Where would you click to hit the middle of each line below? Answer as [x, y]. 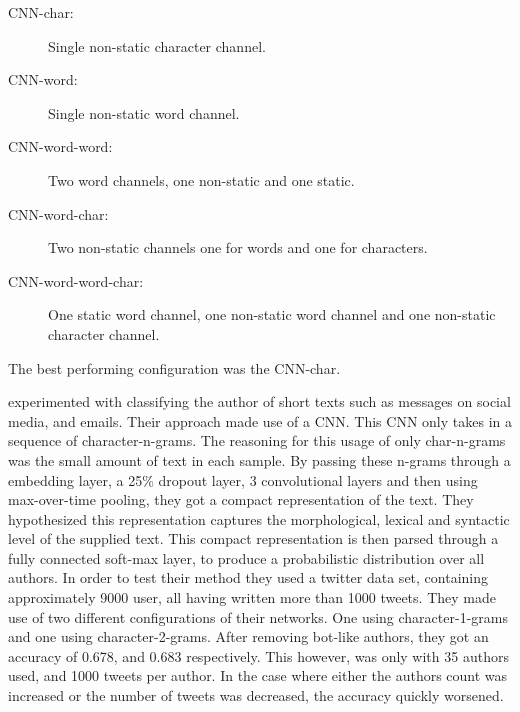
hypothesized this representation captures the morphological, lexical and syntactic [259, 518]
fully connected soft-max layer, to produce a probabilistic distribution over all [246, 557]
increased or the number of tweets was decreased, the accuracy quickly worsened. [256, 695]
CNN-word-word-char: [76, 280]
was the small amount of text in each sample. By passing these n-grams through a [259, 459]
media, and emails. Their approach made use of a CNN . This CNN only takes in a [260, 420]
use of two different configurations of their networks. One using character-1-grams [258, 616]
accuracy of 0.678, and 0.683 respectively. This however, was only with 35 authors [258, 655]
